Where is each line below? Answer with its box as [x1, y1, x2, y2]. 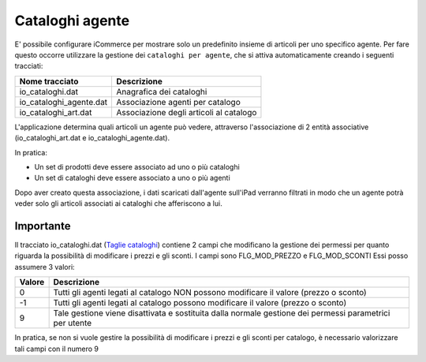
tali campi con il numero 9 [14, 344, 99, 353]
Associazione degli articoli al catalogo [116, 106, 257, 118]
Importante [14, 219, 71, 233]
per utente [53, 318, 92, 329]
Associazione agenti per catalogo [116, 96, 241, 107]
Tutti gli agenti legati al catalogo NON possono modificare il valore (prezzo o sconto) [53, 287, 367, 298]
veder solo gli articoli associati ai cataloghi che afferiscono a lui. [14, 199, 222, 208]
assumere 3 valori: [14, 262, 75, 271]
